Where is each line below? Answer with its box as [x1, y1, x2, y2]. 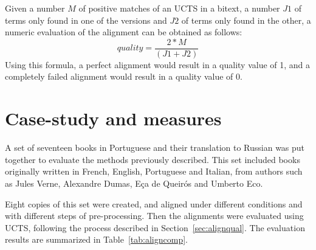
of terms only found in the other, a [181, 13, 311, 26]
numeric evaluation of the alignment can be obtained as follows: [5, 26, 242, 38]
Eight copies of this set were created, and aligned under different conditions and [5, 197, 303, 210]
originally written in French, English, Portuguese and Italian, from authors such [5, 165, 303, 178]
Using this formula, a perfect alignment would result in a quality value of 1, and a [5, 58, 311, 71]
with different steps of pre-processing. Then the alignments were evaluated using [5, 209, 304, 222]
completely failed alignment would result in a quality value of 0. [5, 70, 242, 83]
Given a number [5, 2, 65, 14]
